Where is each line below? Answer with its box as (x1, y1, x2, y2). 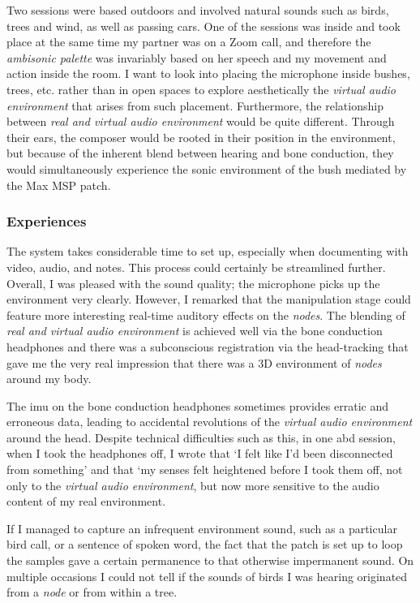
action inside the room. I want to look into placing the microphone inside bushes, (6, 65, 410, 82)
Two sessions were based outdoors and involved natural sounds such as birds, (6, 2, 389, 18)
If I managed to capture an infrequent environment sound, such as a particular (6, 519, 397, 536)
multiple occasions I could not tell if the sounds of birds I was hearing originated (6, 567, 408, 584)
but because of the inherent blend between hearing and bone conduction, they (6, 144, 394, 162)
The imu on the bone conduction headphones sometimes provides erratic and (6, 397, 388, 414)
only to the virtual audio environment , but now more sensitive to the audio (6, 476, 379, 493)
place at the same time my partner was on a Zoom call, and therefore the (6, 33, 371, 50)
